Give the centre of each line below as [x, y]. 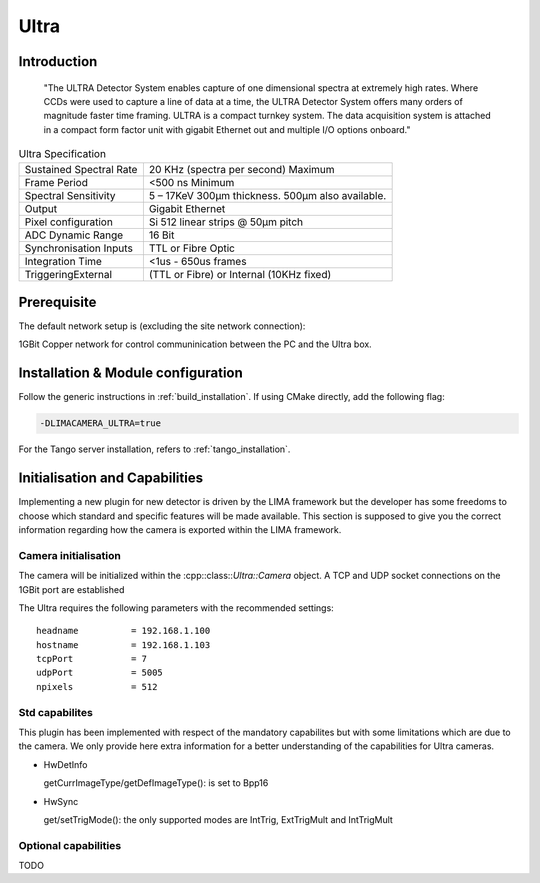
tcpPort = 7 [92, 659]
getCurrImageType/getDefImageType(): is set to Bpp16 [156, 783]
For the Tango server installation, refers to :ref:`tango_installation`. [154, 449]
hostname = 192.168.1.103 [123, 644]
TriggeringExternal [68, 274]
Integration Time [63, 261]
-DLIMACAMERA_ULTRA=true [100, 423]
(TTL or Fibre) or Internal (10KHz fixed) [240, 274]
